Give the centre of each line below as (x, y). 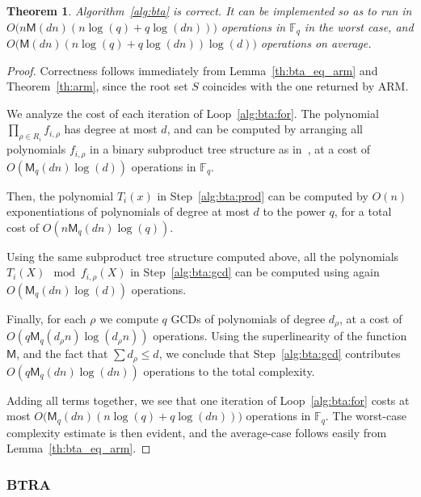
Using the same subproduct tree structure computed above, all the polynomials (203, 256)
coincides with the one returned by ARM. (305, 86)
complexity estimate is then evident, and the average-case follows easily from (197, 432)
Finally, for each (46, 318)
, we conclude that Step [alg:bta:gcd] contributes (280, 354)
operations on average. (316, 43)
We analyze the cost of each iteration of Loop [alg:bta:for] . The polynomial (193, 113)
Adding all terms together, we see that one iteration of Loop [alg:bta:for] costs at (208, 400)
